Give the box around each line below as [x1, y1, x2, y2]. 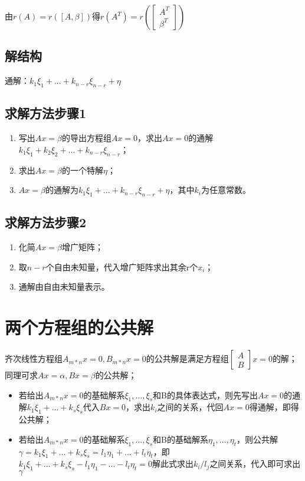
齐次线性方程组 [5, 352, 63, 365]
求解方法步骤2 [5, 213, 87, 231]
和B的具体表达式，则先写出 [153, 388, 258, 401]
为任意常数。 [201, 184, 251, 196]
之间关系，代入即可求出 [209, 457, 301, 470]
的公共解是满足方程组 [146, 352, 229, 365]
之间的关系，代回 [157, 401, 224, 413]
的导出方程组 [61, 132, 111, 144]
